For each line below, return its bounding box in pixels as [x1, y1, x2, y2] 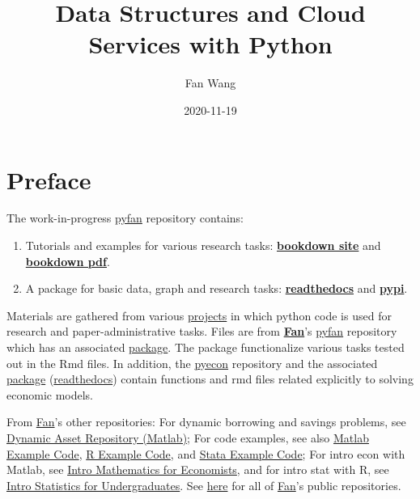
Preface [6, 163, 91, 196]
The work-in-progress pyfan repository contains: [6, 209, 244, 226]
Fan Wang [185, 74, 236, 91]
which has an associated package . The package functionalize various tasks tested [6, 339, 405, 355]
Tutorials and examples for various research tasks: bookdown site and [25, 237, 381, 254]
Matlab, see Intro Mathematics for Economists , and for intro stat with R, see [6, 461, 389, 478]
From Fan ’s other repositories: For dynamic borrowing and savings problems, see [6, 413, 406, 430]
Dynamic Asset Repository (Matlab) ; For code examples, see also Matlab [6, 429, 369, 446]
